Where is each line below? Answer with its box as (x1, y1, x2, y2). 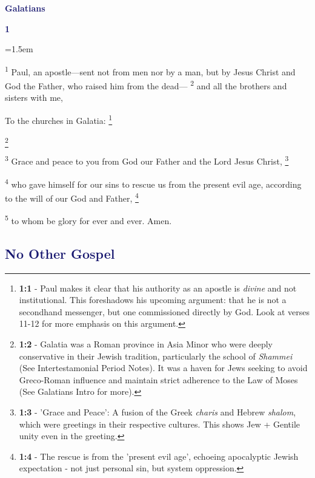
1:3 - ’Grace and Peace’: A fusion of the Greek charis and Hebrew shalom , (19, 406, 296, 418)
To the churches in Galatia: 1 (5, 112, 113, 126)
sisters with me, (5, 91, 63, 104)
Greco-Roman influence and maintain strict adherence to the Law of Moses (19, 373, 298, 386)
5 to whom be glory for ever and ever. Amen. (5, 213, 172, 227)
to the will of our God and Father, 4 (5, 189, 139, 204)
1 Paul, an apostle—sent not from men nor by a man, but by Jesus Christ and (5, 63, 296, 78)
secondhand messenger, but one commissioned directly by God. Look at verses (19, 305, 310, 318)
